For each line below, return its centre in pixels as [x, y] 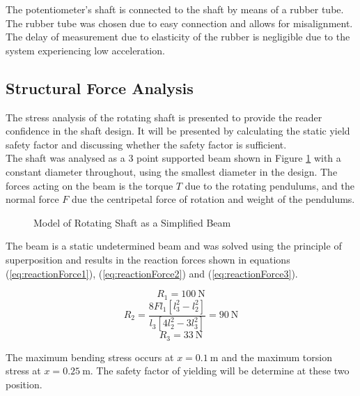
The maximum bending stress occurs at [90, 357]
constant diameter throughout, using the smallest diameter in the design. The [172, 171]
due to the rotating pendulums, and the [269, 185]
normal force [32, 199]
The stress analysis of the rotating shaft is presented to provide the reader [164, 117]
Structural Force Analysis [100, 87]
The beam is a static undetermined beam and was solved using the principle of [174, 246]
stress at [23, 371]
